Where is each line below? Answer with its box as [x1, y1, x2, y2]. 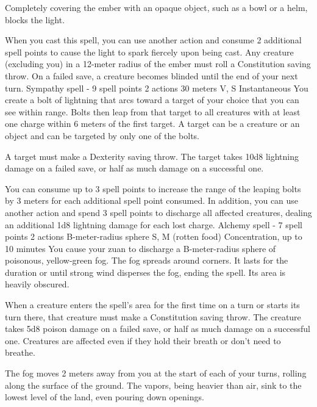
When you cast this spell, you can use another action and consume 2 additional [5, 34, 302, 46]
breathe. [5, 346, 35, 359]
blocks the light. [5, 13, 65, 26]
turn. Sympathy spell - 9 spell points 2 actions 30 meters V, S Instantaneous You [5, 81, 308, 94]
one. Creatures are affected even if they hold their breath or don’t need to [5, 334, 281, 347]
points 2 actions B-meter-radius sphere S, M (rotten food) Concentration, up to [5, 230, 302, 243]
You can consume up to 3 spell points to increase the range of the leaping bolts [5, 182, 301, 195]
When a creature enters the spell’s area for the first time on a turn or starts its [5, 298, 300, 311]
